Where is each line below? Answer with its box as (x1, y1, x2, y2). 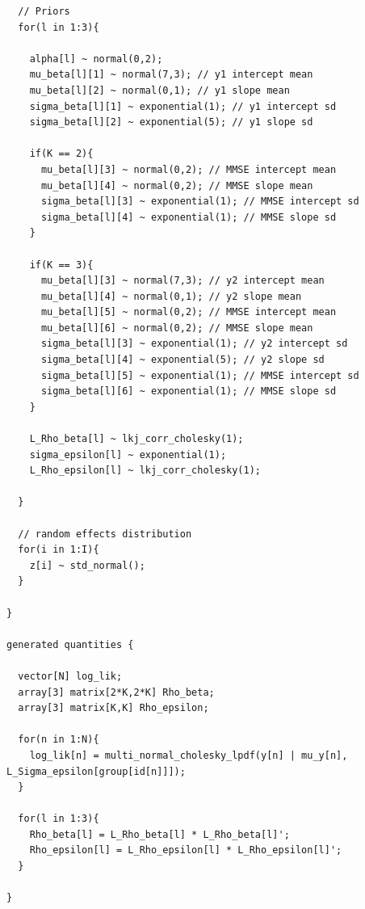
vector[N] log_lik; (18, 670, 123, 682)
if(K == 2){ (29, 148, 94, 160)
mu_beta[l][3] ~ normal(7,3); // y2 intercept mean (40, 275, 325, 287)
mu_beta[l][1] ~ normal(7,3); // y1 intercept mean (29, 69, 313, 81)
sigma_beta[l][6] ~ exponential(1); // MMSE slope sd (40, 385, 337, 398)
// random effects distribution (18, 528, 192, 540)
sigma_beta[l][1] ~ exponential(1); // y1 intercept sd (29, 100, 337, 112)
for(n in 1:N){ (18, 734, 99, 746)
